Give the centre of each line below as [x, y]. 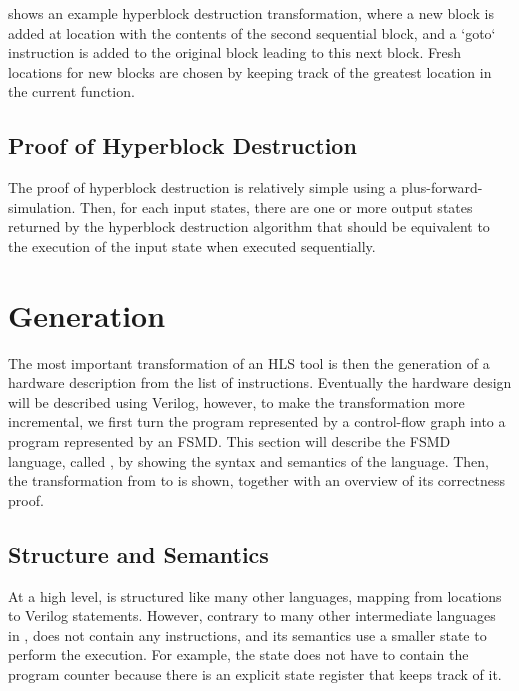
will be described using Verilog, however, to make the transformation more [236, 401]
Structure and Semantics [138, 553]
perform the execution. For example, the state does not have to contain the [238, 654]
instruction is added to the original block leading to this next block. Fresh [234, 52]
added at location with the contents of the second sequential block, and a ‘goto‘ [252, 32]
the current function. [71, 91]
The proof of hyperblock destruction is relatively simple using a [202, 187]
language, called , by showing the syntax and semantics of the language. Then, [248, 460]
